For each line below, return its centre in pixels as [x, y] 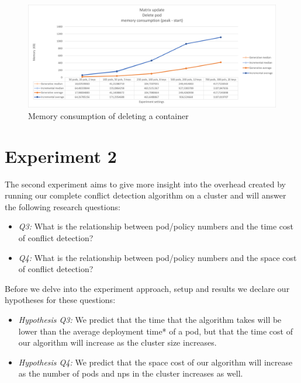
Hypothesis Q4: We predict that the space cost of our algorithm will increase [155, 362]
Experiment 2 [61, 156]
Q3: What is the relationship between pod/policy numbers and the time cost [156, 226]
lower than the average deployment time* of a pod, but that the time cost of [155, 331]
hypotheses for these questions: [60, 300]
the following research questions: [63, 206]
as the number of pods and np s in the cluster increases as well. [131, 373]
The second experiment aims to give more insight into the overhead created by [145, 184]
